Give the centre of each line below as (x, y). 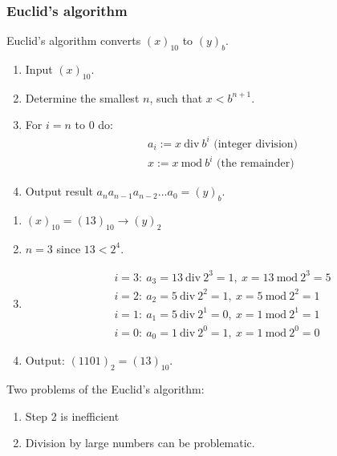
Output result (59, 191)
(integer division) (256, 144)
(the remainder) (256, 164)
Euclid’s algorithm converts (74, 40)
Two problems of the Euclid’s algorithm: (106, 388)
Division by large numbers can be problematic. (140, 443)
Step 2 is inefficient (72, 416)
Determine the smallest (82, 97)
